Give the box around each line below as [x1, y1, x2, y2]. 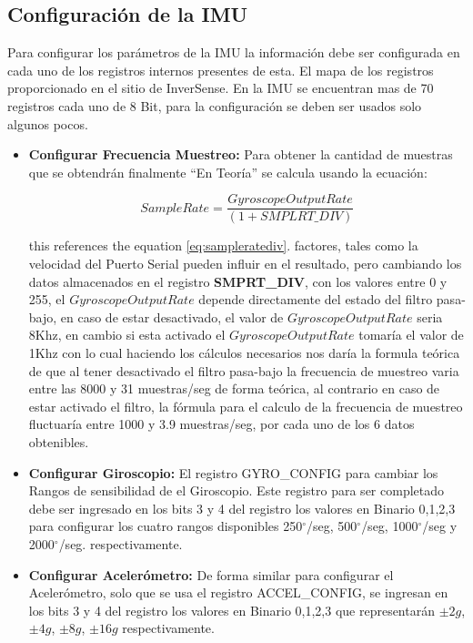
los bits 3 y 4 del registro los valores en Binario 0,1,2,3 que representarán [28, 600, 435, 619]
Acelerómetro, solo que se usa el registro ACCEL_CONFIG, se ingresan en [28, 583, 448, 602]
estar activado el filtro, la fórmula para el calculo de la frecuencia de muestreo [28, 396, 463, 415]
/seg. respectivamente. [58, 534, 183, 553]
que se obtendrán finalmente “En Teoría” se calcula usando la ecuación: [28, 162, 428, 181]
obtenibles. [28, 432, 89, 451]
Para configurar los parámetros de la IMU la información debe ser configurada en [7, 43, 460, 62]
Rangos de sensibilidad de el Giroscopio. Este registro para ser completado [28, 481, 444, 500]
